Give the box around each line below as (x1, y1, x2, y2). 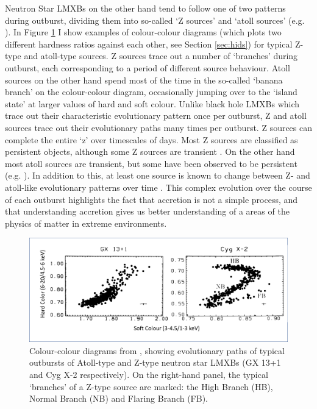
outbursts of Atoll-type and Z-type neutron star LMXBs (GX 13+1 (29, 356, 281, 369)
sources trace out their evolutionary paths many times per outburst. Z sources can (5, 121, 313, 133)
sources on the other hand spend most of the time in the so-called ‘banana (5, 73, 283, 86)
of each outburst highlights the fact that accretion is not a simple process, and (5, 193, 298, 205)
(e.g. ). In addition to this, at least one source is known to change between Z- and (5, 169, 310, 182)
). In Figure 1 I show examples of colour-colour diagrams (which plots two (5, 26, 282, 38)
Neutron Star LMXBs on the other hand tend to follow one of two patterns (5, 2, 286, 14)
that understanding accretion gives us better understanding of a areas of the (5, 205, 290, 218)
